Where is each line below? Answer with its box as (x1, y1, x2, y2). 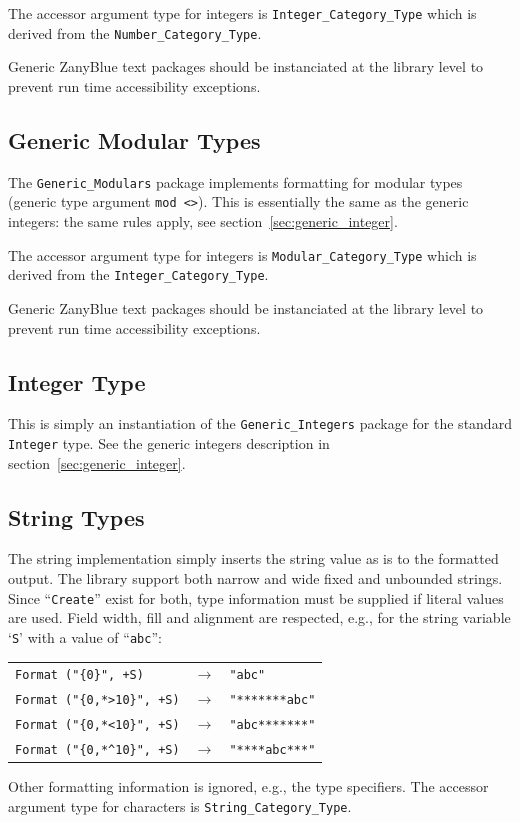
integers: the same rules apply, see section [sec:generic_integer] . (8, 211, 398, 232)
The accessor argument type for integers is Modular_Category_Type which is (8, 244, 477, 265)
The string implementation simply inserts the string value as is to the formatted (8, 548, 499, 569)
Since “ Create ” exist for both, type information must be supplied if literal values (8, 587, 504, 608)
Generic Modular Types (8, 124, 261, 155)
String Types (8, 501, 145, 532)
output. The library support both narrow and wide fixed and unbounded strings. (8, 568, 503, 589)
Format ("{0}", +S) (15, 668, 144, 683)
